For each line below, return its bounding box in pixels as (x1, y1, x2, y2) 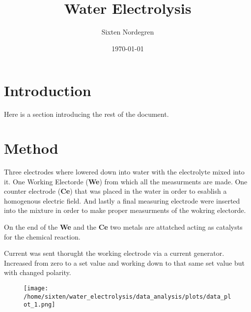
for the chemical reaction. (4, 231, 81, 242)
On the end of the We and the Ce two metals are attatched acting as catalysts (4, 221, 243, 232)
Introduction (4, 80, 91, 101)
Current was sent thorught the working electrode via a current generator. (4, 248, 224, 258)
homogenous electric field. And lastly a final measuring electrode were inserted (4, 195, 240, 206)
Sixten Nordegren (101, 27, 154, 37)
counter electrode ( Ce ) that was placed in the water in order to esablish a (4, 186, 227, 196)
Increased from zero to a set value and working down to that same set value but (4, 257, 245, 268)
